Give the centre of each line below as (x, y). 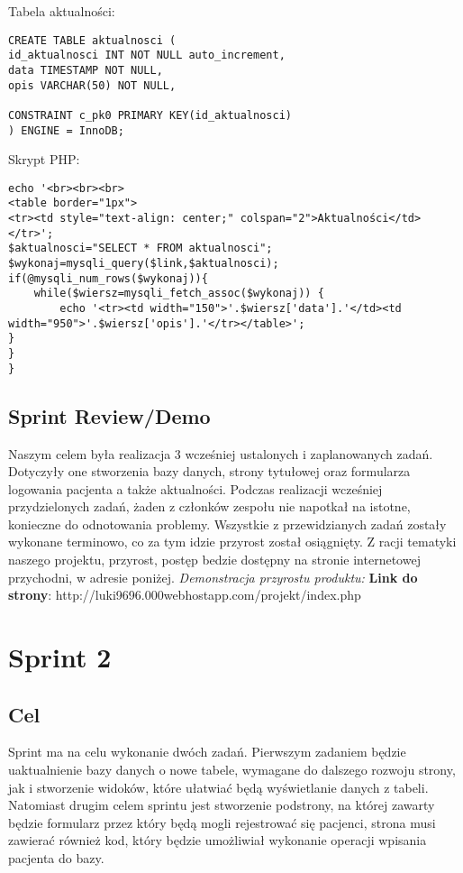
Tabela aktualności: (62, 11)
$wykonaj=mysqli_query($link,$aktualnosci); (144, 264)
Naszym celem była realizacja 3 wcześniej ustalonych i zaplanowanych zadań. (221, 453)
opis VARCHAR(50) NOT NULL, (92, 85)
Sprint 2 (60, 657)
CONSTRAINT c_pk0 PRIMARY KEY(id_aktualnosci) (150, 115)
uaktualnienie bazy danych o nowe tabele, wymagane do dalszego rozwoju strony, (232, 770)
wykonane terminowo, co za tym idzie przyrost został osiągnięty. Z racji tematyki (232, 542)
